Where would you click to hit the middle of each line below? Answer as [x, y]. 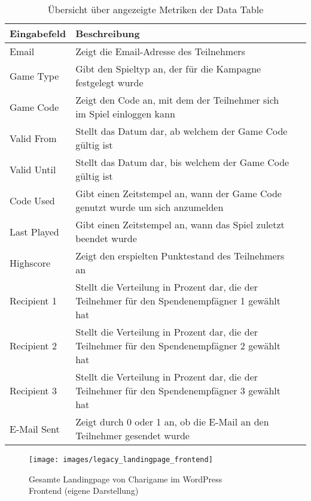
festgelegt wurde [109, 82]
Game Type [34, 76]
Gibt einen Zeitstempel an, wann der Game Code [179, 193]
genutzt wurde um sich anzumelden [150, 207]
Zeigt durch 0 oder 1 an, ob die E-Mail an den [172, 422]
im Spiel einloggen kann [125, 114]
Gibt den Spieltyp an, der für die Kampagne [168, 69]
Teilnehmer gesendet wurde [132, 435]
